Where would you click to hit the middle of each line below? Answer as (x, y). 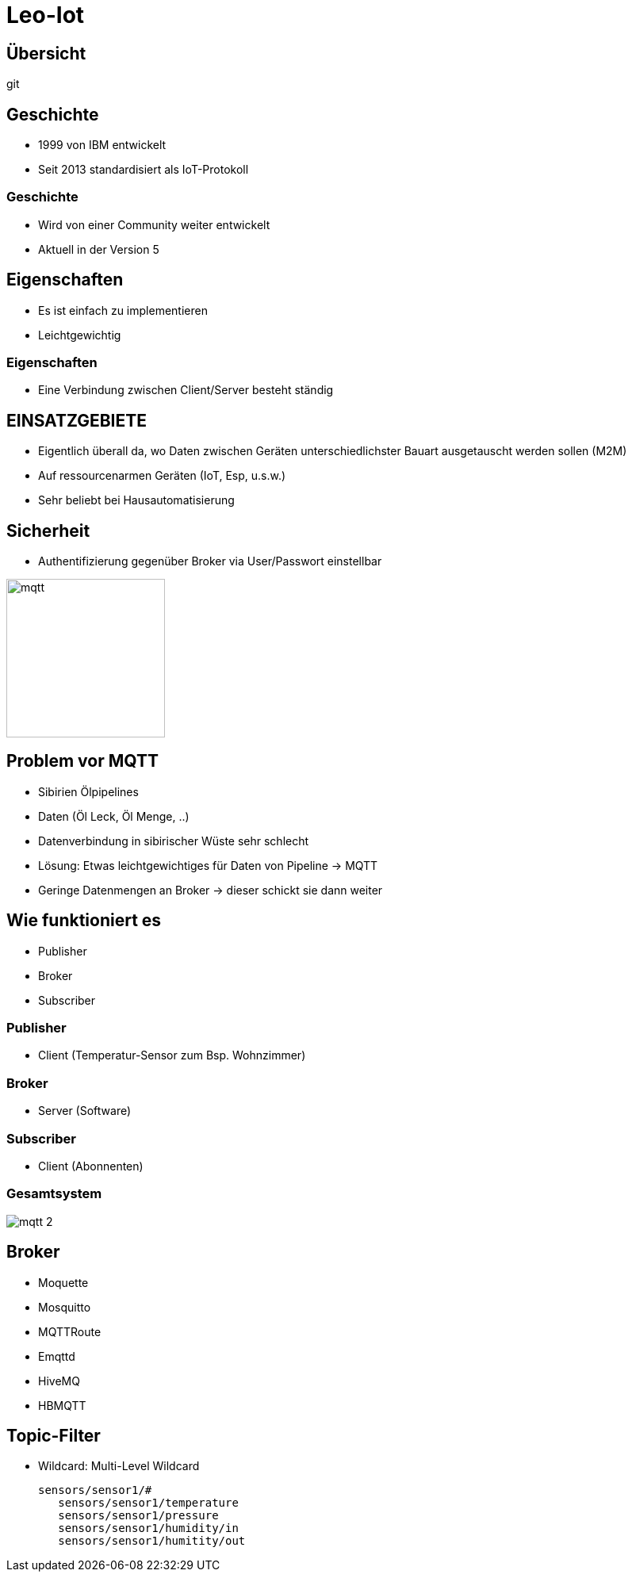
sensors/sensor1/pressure (138, 1516)
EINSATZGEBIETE (77, 420)
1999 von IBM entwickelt (102, 145)
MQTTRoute (70, 1331)
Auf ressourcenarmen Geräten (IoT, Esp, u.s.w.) (162, 476)
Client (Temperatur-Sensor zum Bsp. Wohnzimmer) (172, 1055)
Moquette (63, 1282)
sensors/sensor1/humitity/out (152, 1541)
